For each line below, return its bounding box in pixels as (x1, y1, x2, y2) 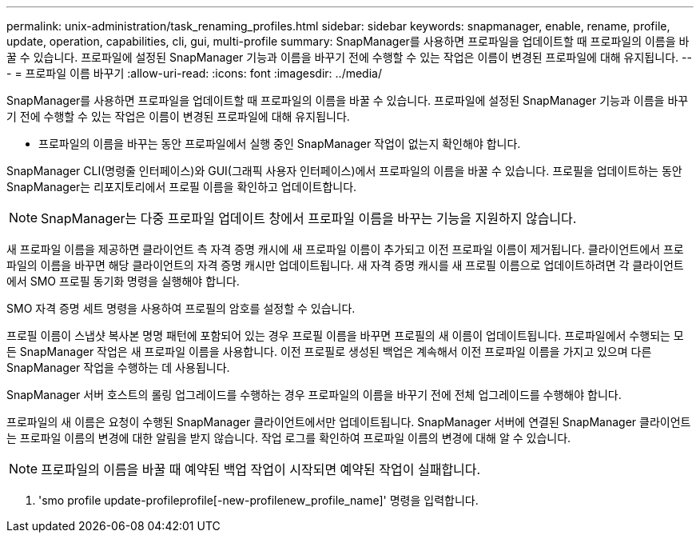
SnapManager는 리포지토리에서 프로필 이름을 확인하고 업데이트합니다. (6, 180, 357, 194)
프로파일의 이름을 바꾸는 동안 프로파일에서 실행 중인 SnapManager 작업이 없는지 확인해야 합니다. (38, 137, 521, 150)
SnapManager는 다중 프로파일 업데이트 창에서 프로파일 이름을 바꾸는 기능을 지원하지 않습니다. (41, 210, 577, 226)
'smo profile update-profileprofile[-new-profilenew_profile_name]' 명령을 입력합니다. (38, 493, 479, 507)
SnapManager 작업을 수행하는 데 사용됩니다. (6, 361, 230, 374)
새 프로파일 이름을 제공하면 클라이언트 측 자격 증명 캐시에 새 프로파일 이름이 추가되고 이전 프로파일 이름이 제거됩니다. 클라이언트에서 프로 (6, 242, 684, 256)
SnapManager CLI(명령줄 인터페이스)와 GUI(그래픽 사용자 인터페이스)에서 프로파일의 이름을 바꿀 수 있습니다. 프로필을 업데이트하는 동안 (6, 164, 682, 178)
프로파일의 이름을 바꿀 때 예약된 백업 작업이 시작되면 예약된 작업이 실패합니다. (41, 461, 481, 477)
